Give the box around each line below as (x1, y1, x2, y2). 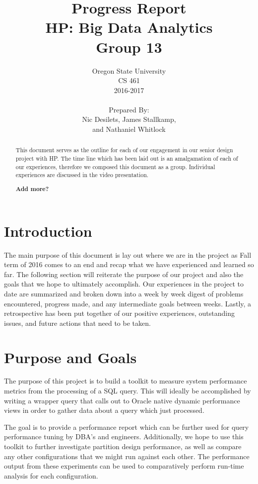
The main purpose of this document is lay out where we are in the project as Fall (4, 249, 252, 260)
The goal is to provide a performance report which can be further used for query (4, 421, 249, 432)
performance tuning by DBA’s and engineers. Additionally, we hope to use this (4, 431, 244, 442)
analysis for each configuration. (4, 470, 98, 481)
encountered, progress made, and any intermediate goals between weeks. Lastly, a (4, 298, 252, 308)
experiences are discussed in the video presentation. (15, 171, 149, 179)
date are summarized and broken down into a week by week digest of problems (4, 288, 244, 298)
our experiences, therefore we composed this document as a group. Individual (15, 162, 215, 171)
